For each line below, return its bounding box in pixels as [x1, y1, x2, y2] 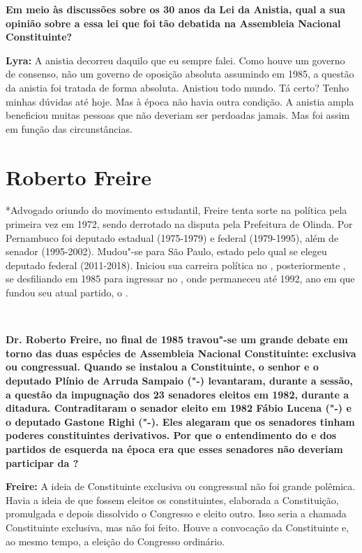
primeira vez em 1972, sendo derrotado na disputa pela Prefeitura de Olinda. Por [6, 217, 353, 231]
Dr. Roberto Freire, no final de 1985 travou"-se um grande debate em [6, 332, 348, 347]
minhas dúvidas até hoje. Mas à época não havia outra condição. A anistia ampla [6, 94, 354, 108]
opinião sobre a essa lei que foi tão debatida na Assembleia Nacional [6, 15, 341, 30]
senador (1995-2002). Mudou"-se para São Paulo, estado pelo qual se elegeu [6, 244, 327, 259]
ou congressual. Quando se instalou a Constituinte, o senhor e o [6, 359, 319, 374]
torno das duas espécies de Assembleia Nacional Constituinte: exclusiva [6, 345, 356, 360]
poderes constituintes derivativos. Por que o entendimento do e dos [6, 428, 337, 443]
